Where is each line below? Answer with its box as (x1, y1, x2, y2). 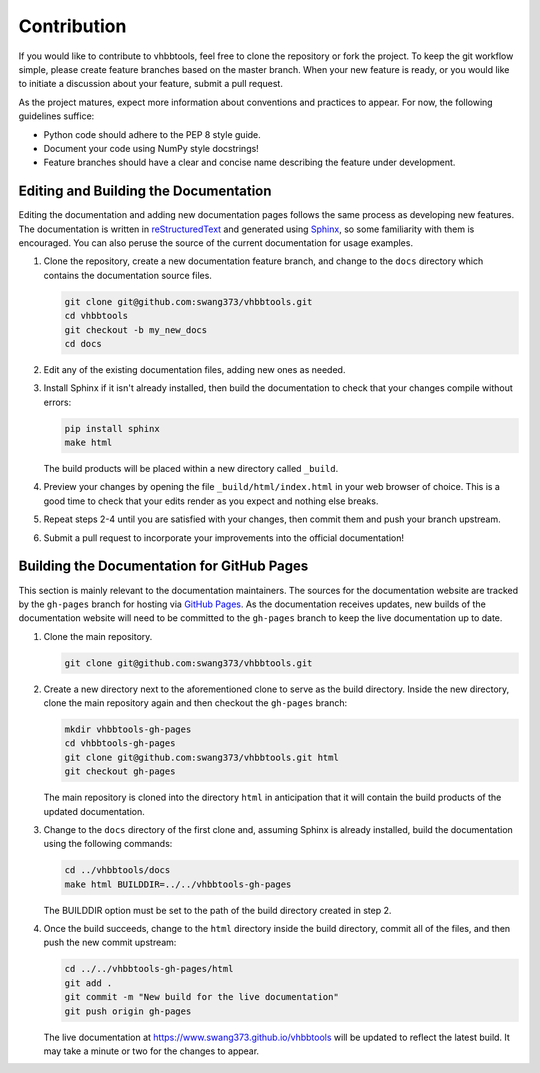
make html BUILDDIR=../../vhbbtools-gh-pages (64, 878, 292, 890)
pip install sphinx (64, 423, 160, 434)
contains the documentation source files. (43, 269, 212, 281)
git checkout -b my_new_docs (64, 324, 208, 335)
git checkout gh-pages (64, 766, 176, 777)
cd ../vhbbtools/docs (64, 865, 171, 876)
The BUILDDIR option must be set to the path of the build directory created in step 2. (43, 904, 392, 916)
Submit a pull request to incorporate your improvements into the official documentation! (43, 531, 405, 544)
